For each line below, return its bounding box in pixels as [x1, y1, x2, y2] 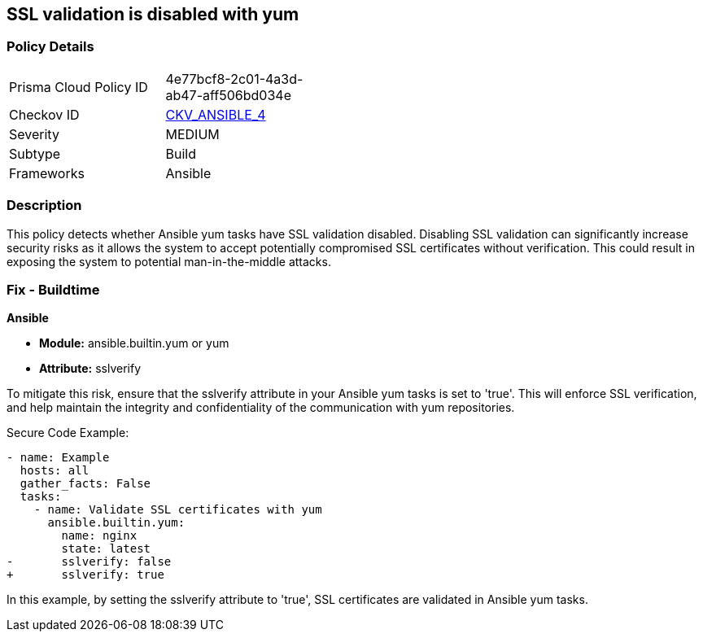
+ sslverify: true [7, 568, 164, 582]
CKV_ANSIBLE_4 [165, 106, 266, 123]
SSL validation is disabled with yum [7, 4, 299, 24]
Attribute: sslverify [39, 361, 142, 376]
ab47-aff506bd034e [165, 86, 291, 103]
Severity [9, 125, 59, 142]
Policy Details [7, 38, 94, 55]
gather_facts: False [20, 477, 151, 491]
